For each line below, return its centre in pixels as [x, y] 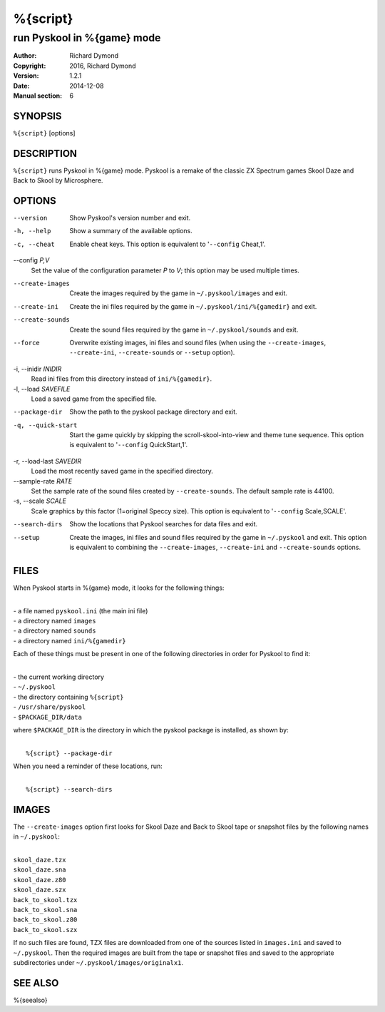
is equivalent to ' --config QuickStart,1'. [129, 445]
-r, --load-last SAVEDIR [47, 461]
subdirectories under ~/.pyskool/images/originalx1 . [98, 962]
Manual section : [38, 96]
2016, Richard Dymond [103, 66]
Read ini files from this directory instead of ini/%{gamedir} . [122, 379]
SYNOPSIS [37, 116]
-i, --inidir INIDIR [37, 369]
